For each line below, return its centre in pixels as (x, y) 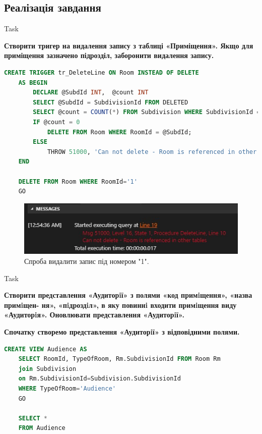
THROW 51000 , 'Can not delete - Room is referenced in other (152, 152)
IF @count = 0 (56, 122)
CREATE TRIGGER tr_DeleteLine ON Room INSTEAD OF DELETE (102, 72)
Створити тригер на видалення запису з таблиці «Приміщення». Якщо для (129, 45)
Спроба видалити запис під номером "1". (87, 261)
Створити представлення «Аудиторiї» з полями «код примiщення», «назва (128, 295)
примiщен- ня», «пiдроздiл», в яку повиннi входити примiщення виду (120, 305)
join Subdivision (47, 369)
